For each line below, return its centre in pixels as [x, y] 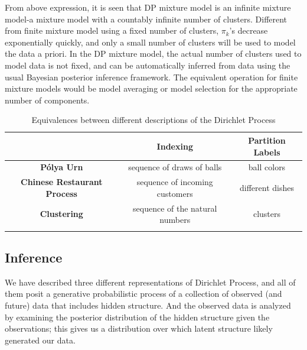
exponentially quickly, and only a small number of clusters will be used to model [150, 42]
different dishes [267, 188]
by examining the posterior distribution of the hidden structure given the [137, 317]
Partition [267, 140]
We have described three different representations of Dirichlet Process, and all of [150, 282]
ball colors [267, 167]
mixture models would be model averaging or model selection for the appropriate [151, 88]
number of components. [47, 100]
